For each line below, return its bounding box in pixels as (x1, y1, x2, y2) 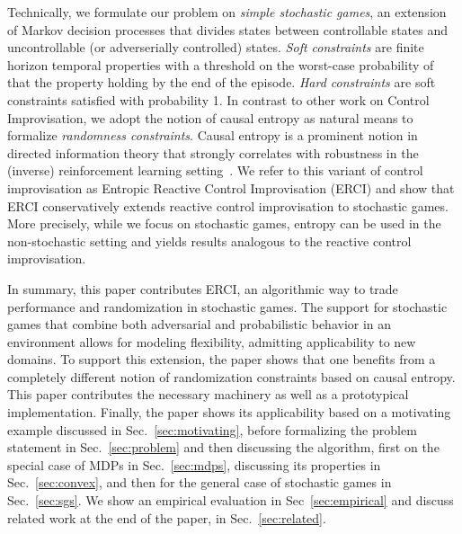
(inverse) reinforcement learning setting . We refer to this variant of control (7, 161, 423, 180)
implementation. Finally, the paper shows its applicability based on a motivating (7, 403, 451, 422)
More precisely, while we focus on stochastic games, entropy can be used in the (7, 214, 441, 233)
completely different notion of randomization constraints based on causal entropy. (7, 367, 456, 386)
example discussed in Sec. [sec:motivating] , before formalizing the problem (7, 420, 417, 439)
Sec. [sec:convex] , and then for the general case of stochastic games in (7, 473, 392, 492)
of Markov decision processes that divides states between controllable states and (7, 20, 448, 39)
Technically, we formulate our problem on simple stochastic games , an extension (7, 3, 447, 21)
